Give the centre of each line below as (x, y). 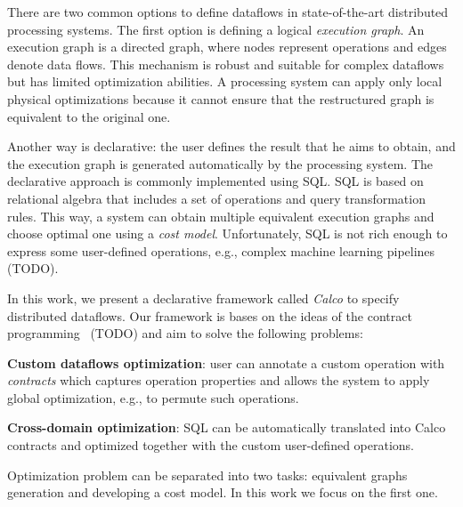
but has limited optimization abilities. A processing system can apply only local (225, 81)
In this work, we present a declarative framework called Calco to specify (203, 298)
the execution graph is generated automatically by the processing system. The (220, 163)
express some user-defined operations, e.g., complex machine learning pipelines (221, 250)
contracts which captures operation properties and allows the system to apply (219, 380)
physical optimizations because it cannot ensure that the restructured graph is (221, 98)
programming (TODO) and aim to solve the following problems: (185, 333)
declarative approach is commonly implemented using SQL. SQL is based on (215, 181)
